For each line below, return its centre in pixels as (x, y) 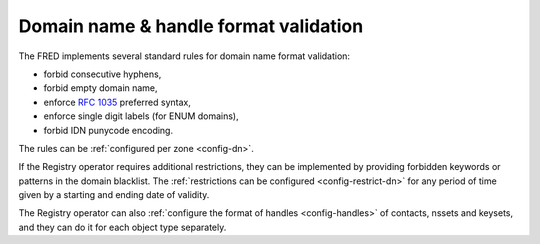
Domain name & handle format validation (191, 26)
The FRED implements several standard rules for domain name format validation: (184, 56)
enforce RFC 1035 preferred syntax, (117, 102)
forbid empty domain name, (101, 88)
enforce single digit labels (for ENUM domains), (141, 116)
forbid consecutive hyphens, (102, 74)
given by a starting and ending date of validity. (114, 195)
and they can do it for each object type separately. (122, 227)
